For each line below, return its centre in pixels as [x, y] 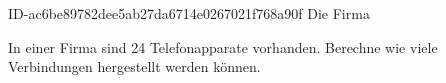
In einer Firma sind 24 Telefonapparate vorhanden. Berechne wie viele [223, 46]
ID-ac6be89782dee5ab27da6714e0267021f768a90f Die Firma [189, 13]
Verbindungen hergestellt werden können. [134, 66]
